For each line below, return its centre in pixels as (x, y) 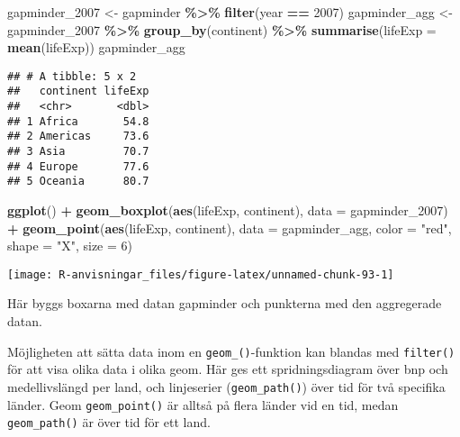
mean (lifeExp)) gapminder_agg (96, 47)
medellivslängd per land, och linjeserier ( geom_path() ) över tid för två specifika (226, 386)
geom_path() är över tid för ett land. (109, 422)
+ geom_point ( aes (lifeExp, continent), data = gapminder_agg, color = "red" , (230, 228)
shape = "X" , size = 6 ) (70, 246)
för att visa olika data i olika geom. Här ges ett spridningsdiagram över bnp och (228, 369)
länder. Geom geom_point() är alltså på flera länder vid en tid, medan (203, 404)
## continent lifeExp (78, 91)
